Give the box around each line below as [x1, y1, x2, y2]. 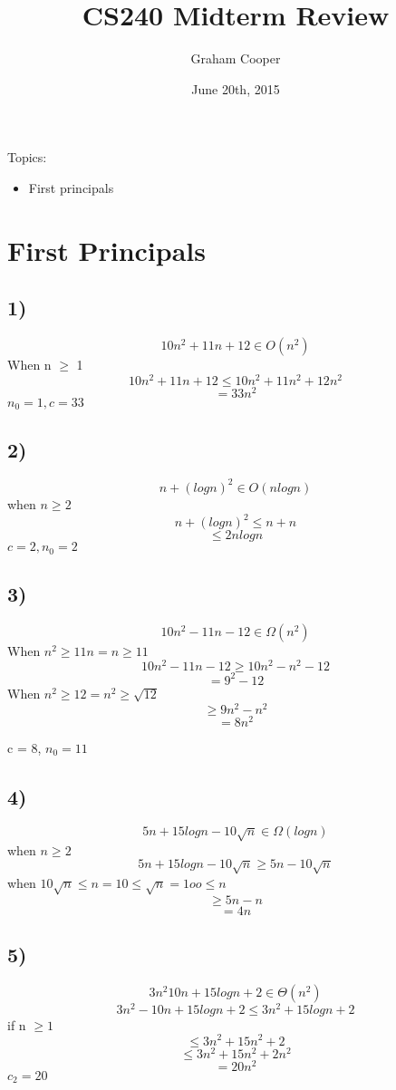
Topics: [7, 148, 47, 167]
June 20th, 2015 [191, 79, 280, 98]
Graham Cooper [190, 49, 281, 68]
